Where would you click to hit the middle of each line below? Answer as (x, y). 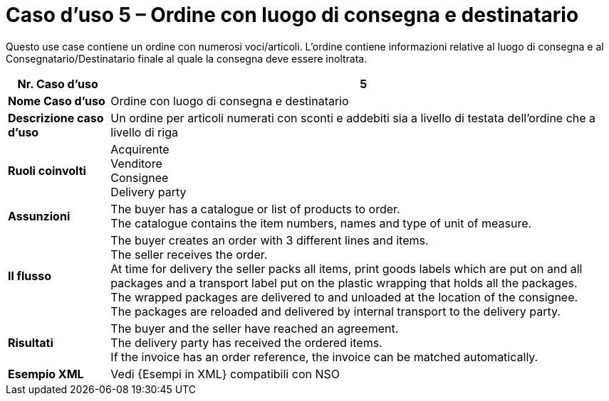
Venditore (136, 163)
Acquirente (140, 149)
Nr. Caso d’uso (58, 84)
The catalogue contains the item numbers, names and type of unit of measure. (321, 223)
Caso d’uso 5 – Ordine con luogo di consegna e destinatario (292, 15)
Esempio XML (46, 374)
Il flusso (30, 276)
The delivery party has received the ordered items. (246, 342)
